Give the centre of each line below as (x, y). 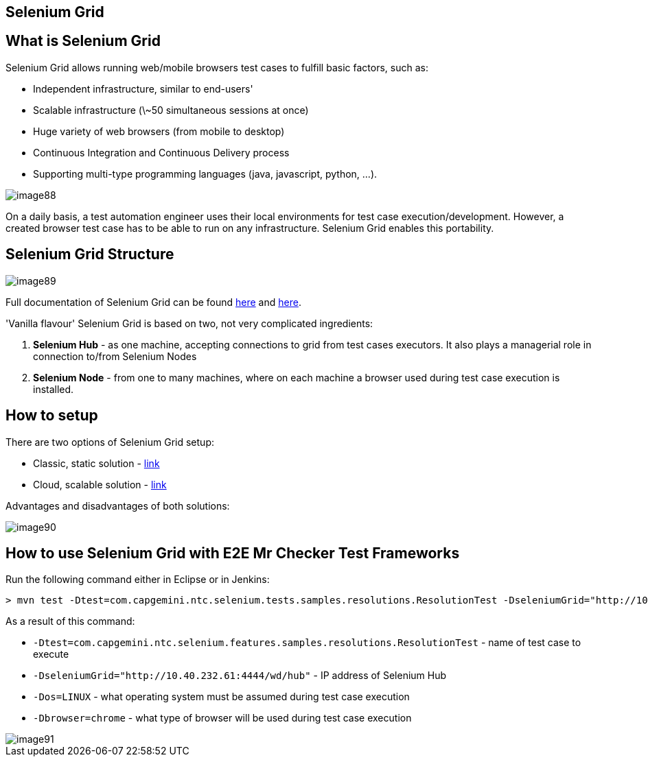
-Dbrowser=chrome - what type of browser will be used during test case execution (222, 718)
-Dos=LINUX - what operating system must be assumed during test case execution (221, 697)
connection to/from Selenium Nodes (115, 356)
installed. (54, 389)
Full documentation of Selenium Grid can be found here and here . (153, 302)
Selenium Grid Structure (90, 254)
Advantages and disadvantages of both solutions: (118, 505)
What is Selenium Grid (83, 41)
